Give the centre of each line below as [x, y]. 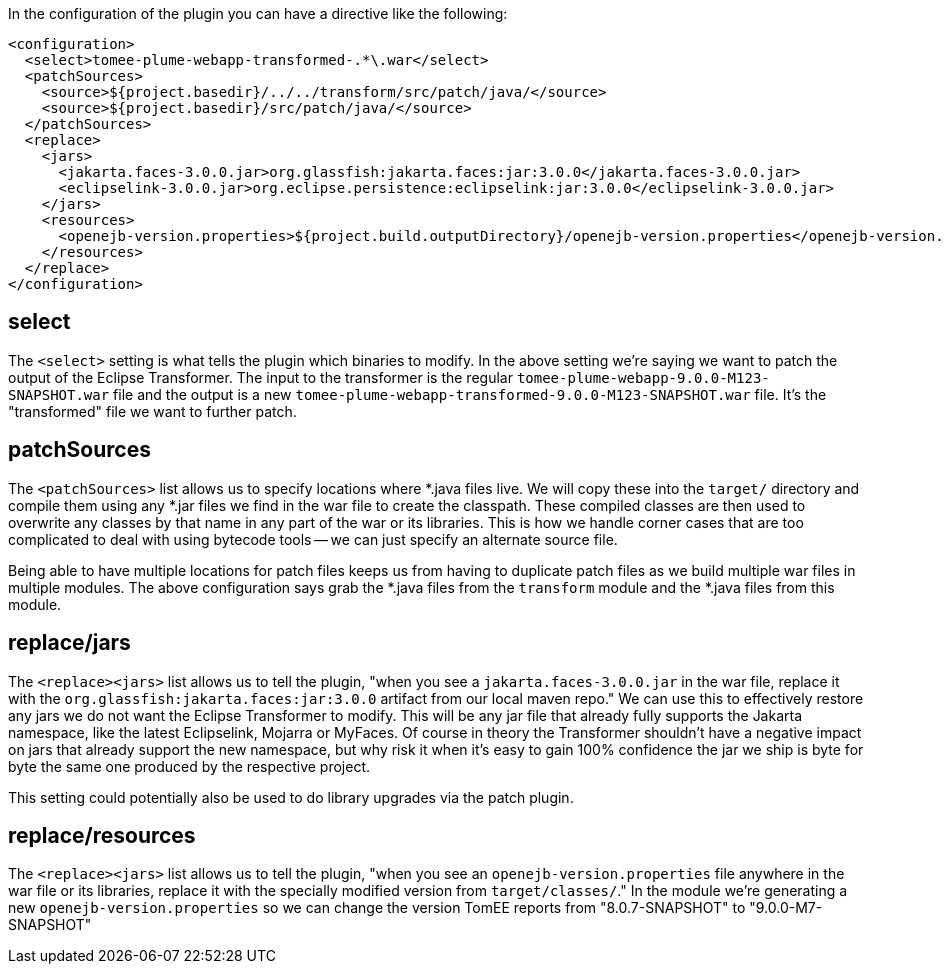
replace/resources [102, 835]
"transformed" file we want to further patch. [152, 411]
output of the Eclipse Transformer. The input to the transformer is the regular [260, 377]
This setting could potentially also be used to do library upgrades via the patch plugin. [291, 797]
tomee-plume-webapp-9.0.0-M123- [643, 377]
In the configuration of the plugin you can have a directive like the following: [258, 13]
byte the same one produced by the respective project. [189, 766]
